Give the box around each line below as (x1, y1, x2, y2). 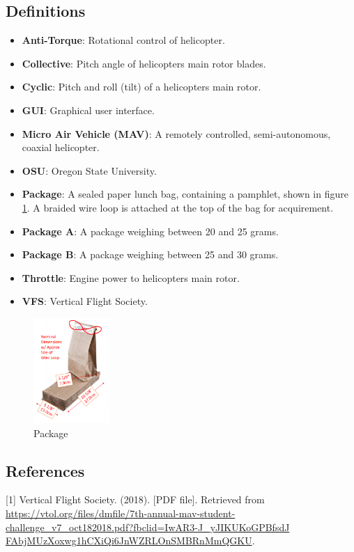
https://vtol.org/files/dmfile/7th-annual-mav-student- (6, 506, 236, 521)
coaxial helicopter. (22, 140, 100, 155)
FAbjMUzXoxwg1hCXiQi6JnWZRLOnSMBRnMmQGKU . (6, 533, 255, 548)
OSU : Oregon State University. (22, 163, 157, 178)
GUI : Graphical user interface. (22, 102, 155, 117)
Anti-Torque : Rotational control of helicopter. (22, 33, 225, 47)
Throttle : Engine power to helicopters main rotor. (22, 270, 240, 285)
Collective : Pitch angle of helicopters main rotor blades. (22, 56, 266, 70)
